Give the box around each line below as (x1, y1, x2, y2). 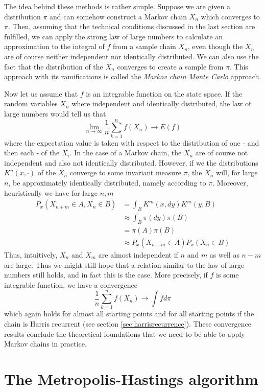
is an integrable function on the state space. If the (86, 88, 243, 99)
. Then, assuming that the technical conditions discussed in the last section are (8, 21, 255, 32)
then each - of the (4, 147, 60, 158)
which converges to (201, 11, 260, 21)
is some (216, 269, 239, 280)
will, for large (216, 167, 258, 178)
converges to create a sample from (117, 61, 224, 72)
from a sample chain (113, 41, 176, 52)
